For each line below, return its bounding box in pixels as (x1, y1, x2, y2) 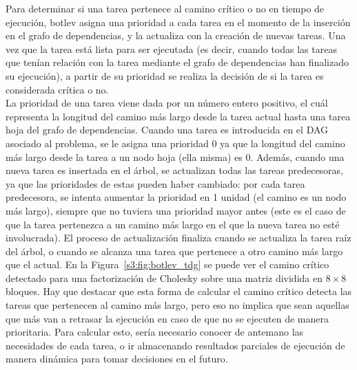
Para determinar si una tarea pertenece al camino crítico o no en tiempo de (6, 1, 325, 15)
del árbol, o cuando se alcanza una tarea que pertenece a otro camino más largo (6, 243, 343, 258)
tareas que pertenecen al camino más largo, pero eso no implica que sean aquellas (6, 298, 349, 312)
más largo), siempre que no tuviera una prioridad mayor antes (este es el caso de (6, 203, 346, 217)
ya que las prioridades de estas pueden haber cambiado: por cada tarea (6, 176, 305, 191)
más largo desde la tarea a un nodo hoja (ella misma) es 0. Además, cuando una (6, 149, 345, 164)
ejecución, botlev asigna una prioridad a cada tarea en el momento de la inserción (6, 14, 351, 29)
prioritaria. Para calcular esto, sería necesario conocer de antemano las (6, 325, 304, 339)
